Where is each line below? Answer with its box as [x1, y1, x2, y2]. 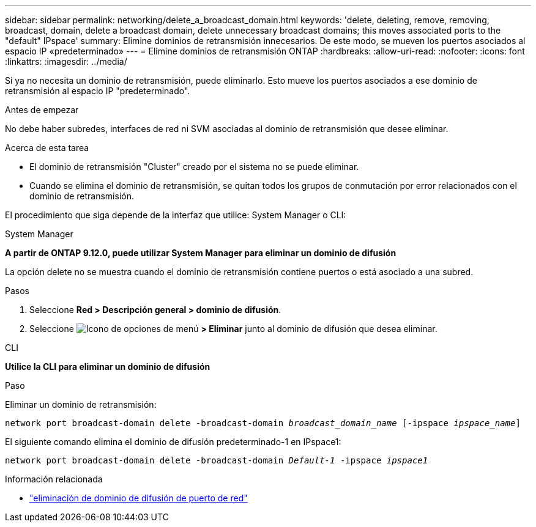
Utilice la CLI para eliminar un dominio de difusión [5, 361, 210, 372]
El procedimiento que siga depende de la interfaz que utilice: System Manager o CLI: [5, 210, 346, 220]
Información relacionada [5, 474, 103, 484]
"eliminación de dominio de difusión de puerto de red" [29, 493, 248, 503]
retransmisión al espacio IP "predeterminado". [5, 86, 190, 96]
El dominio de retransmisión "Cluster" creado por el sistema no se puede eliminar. [29, 161, 359, 172]
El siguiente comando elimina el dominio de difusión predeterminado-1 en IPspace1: [5, 437, 341, 447]
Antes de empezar [5, 105, 79, 115]
